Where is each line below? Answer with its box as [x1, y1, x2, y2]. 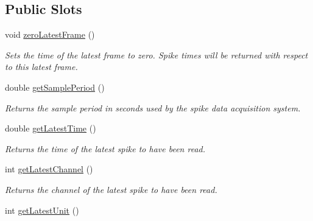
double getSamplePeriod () [5, 80, 105, 93]
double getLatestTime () [5, 122, 96, 135]
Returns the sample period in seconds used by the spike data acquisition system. [5, 101, 301, 114]
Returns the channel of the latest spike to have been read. [5, 183, 217, 195]
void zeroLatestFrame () [5, 28, 95, 41]
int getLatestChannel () [5, 163, 93, 175]
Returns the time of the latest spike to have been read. [5, 142, 206, 155]
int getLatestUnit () [5, 203, 79, 216]
